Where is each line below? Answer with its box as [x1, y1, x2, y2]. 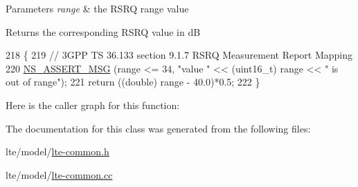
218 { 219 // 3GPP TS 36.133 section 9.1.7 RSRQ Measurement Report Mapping [6, 48, 353, 62]
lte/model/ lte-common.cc [6, 167, 113, 181]
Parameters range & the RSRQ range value [6, 1, 189, 15]
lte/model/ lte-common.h [6, 144, 109, 159]
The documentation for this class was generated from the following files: [6, 121, 311, 135]
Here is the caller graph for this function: [6, 97, 180, 112]
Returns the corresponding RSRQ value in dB [6, 24, 201, 39]
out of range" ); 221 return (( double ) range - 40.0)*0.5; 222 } [6, 75, 260, 89]
